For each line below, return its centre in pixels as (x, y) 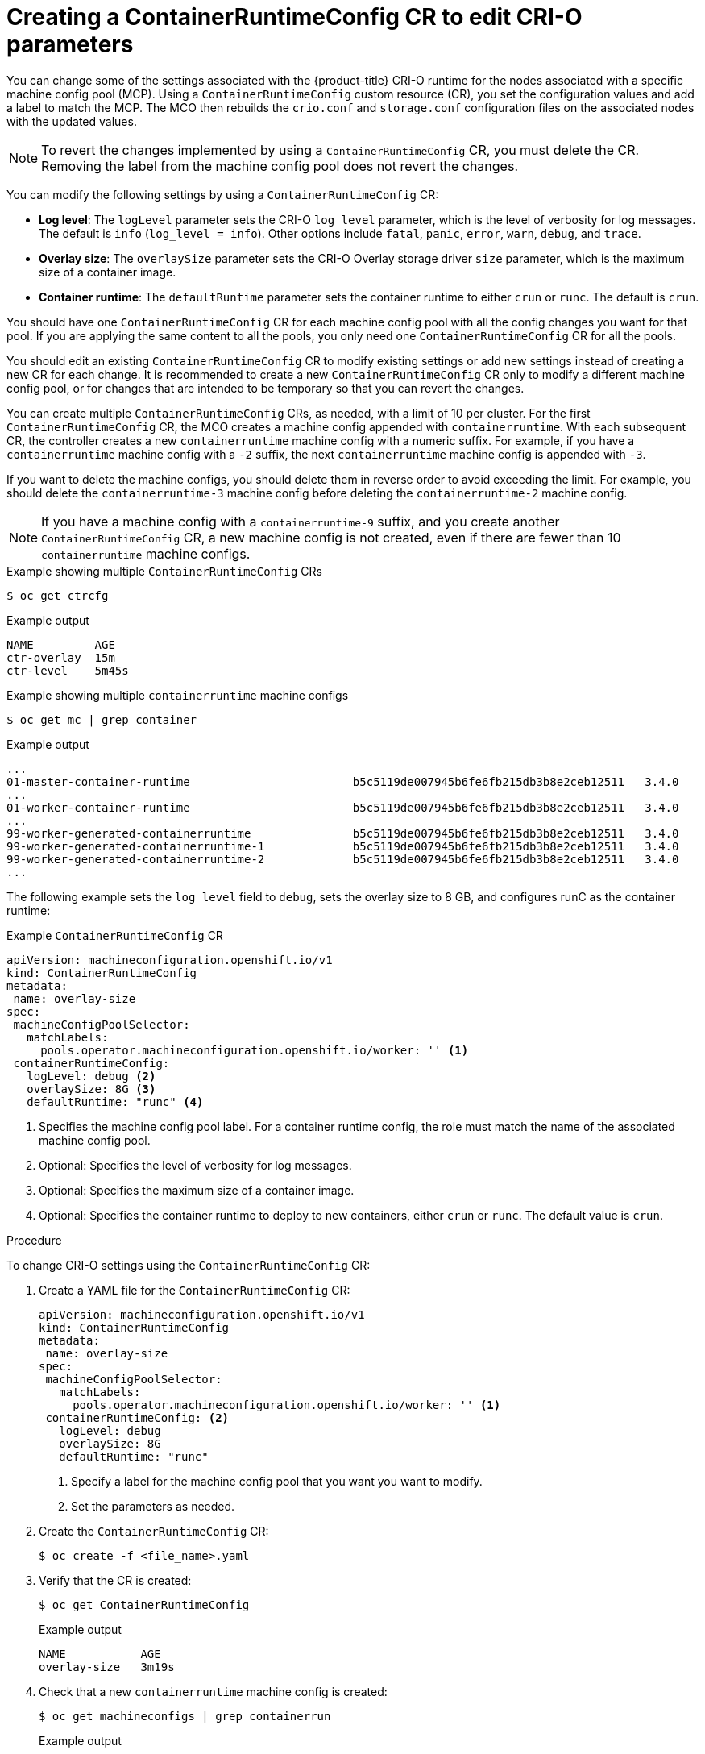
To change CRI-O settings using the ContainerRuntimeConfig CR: (189, 1265)
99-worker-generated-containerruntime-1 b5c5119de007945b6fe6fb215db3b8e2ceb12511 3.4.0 (343, 846)
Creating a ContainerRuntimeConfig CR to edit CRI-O (294, 17)
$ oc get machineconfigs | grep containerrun (185, 1716)
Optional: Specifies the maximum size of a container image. (197, 1190)
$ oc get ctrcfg (58, 595)
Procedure (34, 1240)
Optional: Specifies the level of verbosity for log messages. (195, 1165)
